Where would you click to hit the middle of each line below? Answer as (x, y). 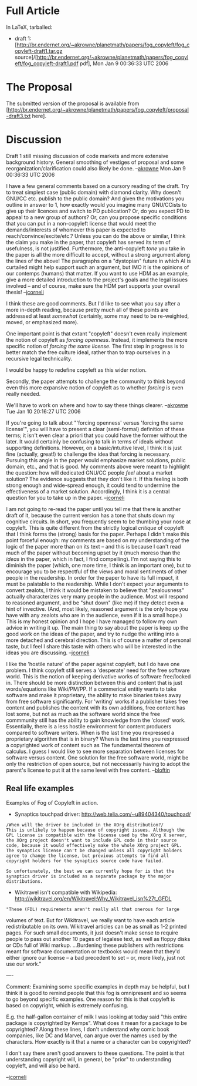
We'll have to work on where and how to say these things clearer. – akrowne (97, 405)
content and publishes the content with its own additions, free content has (96, 707)
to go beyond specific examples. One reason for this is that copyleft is (91, 999)
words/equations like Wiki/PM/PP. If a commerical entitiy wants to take (91, 689)
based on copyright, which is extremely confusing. (67, 1005)
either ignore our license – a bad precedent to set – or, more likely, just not (96, 957)
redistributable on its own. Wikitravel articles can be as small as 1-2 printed (96, 926)
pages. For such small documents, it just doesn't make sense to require (92, 933)
